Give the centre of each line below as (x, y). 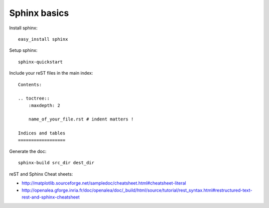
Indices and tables (42, 133)
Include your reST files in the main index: (51, 73)
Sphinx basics (39, 13)
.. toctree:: (34, 99)
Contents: (30, 84)
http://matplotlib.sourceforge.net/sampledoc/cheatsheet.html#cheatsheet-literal (104, 183)
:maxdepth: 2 (44, 105)
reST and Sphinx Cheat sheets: (41, 174)
